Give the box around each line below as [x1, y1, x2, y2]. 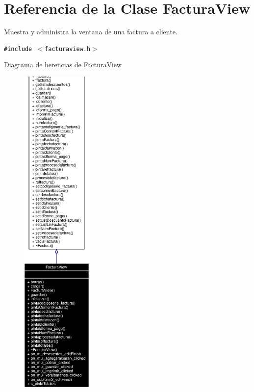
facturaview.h [45, 45, 91, 52]
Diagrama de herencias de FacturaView [4, 59, 122, 70]
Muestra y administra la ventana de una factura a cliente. [4, 26, 178, 37]
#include [4, 45, 32, 52]
